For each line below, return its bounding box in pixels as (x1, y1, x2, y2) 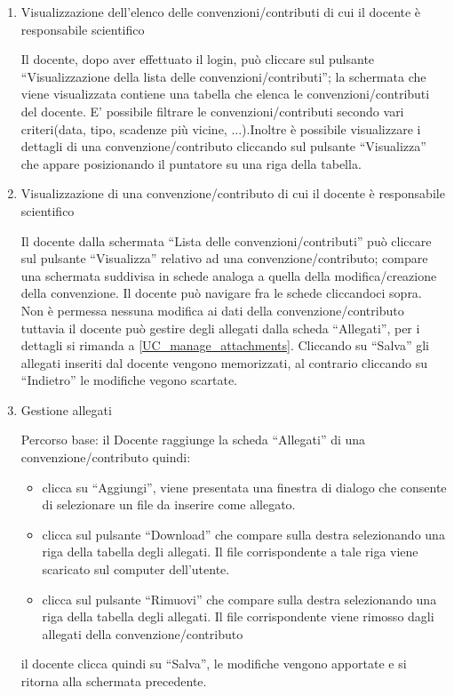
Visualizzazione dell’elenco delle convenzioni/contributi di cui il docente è (20, 3, 421, 20)
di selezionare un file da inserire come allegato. (42, 495, 296, 514)
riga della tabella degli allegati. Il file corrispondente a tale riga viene (42, 542, 418, 561)
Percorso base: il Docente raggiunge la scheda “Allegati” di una (20, 430, 366, 449)
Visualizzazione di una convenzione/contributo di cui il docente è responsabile (20, 184, 445, 203)
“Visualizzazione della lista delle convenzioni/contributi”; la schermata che (20, 67, 426, 85)
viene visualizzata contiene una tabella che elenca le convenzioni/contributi (20, 84, 430, 103)
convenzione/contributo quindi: (20, 448, 191, 467)
